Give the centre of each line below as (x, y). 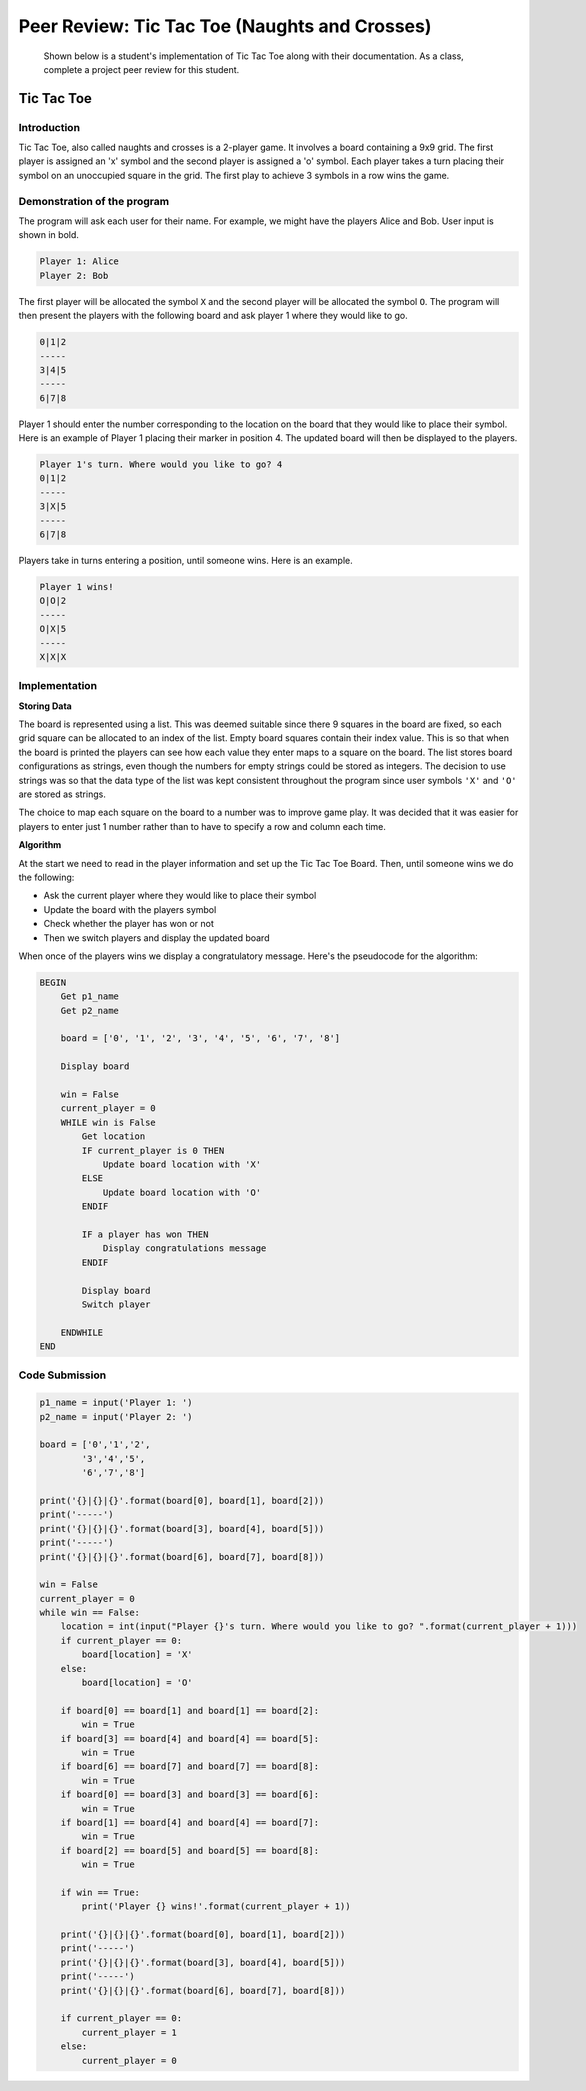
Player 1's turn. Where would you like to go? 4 (161, 464)
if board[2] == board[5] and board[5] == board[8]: (190, 1850)
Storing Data (45, 706)
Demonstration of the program (94, 201)
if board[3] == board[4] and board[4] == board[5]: (190, 1738)
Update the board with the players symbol (130, 909)
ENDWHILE (82, 1332)
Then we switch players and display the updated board (156, 937)
